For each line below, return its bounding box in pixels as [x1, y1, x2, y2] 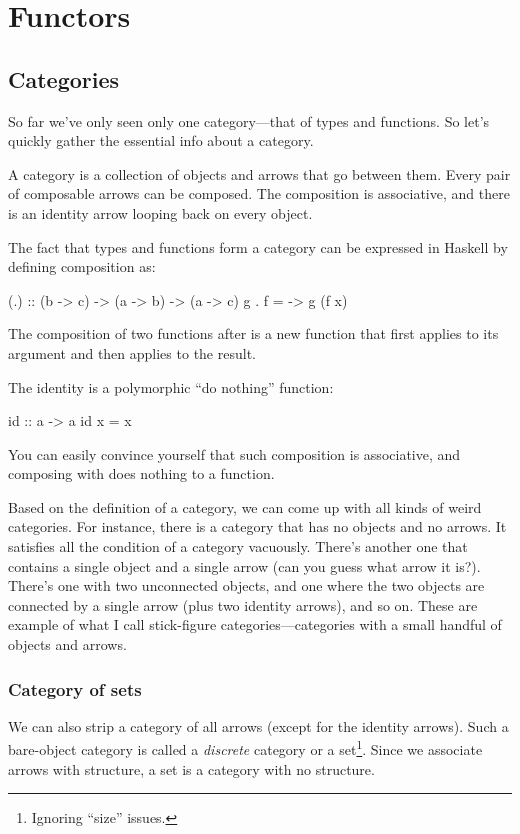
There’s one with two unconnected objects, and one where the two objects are [8, 575, 485, 596]
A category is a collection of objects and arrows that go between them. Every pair [8, 163, 511, 184]
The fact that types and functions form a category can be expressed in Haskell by [8, 236, 508, 257]
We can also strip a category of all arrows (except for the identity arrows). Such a [8, 715, 509, 736]
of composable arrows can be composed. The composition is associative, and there [8, 183, 510, 204]
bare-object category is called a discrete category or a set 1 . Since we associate [8, 736, 483, 760]
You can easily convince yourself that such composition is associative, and [8, 443, 461, 464]
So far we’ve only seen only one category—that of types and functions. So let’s [8, 110, 490, 131]
